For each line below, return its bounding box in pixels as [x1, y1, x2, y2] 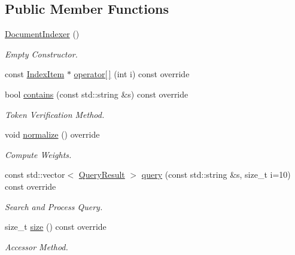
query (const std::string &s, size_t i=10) [141, 168, 291, 181]
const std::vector [5, 168, 65, 181]
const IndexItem [5, 68, 65, 80]
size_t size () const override [5, 220, 107, 233]
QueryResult [78, 168, 125, 181]
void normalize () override [5, 128, 100, 141]
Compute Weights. [5, 148, 72, 160]
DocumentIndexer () [5, 28, 80, 40]
